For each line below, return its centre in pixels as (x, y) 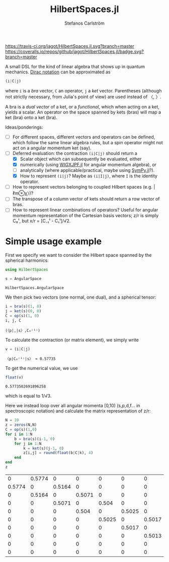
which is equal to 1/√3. (28, 396)
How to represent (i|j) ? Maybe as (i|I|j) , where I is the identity (89, 176)
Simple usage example (54, 241)
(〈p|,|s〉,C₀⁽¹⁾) (23, 330)
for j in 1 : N (28, 443)
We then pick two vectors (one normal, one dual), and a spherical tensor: (81, 297)
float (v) (14, 378)
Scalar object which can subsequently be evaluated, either (81, 159)
